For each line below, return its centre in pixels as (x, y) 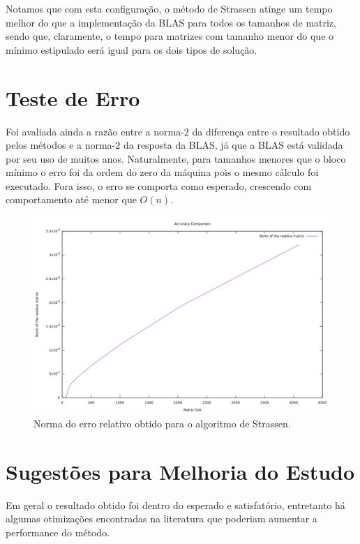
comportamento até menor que (71, 199)
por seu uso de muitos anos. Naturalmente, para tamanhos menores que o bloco (176, 158)
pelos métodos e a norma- (61, 145)
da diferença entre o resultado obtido (271, 131)
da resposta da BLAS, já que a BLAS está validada (233, 145)
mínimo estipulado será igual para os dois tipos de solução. (132, 49)
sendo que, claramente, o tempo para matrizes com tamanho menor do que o (170, 36)
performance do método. (58, 532)
